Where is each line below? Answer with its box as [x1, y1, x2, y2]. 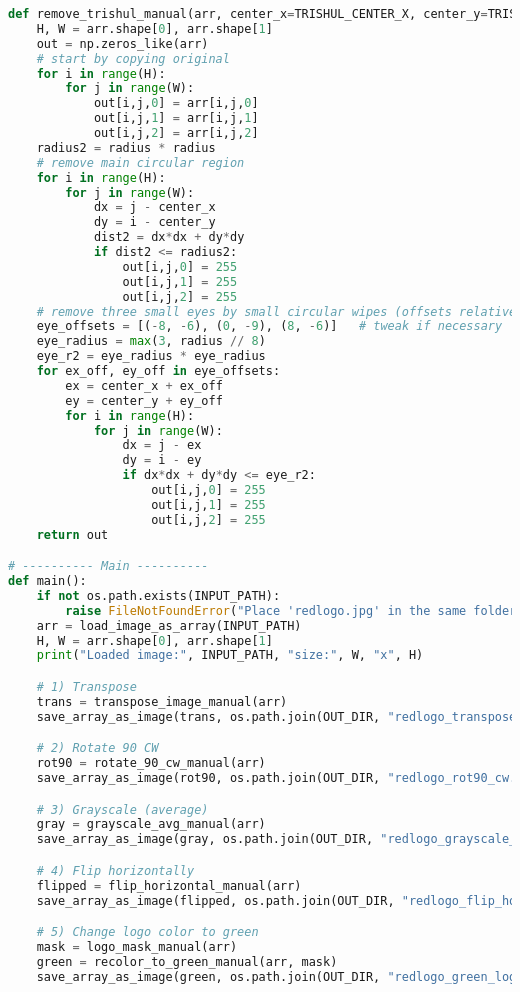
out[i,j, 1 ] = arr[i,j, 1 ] [93, 111, 259, 126]
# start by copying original [36, 51, 230, 66]
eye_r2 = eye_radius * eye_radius [36, 349, 266, 364]
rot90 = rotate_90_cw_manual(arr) [36, 756, 266, 771]
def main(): [8, 574, 87, 589]
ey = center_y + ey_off [65, 393, 223, 408]
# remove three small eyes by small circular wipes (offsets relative [36, 304, 517, 319]
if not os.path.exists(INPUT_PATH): [36, 588, 281, 603]
